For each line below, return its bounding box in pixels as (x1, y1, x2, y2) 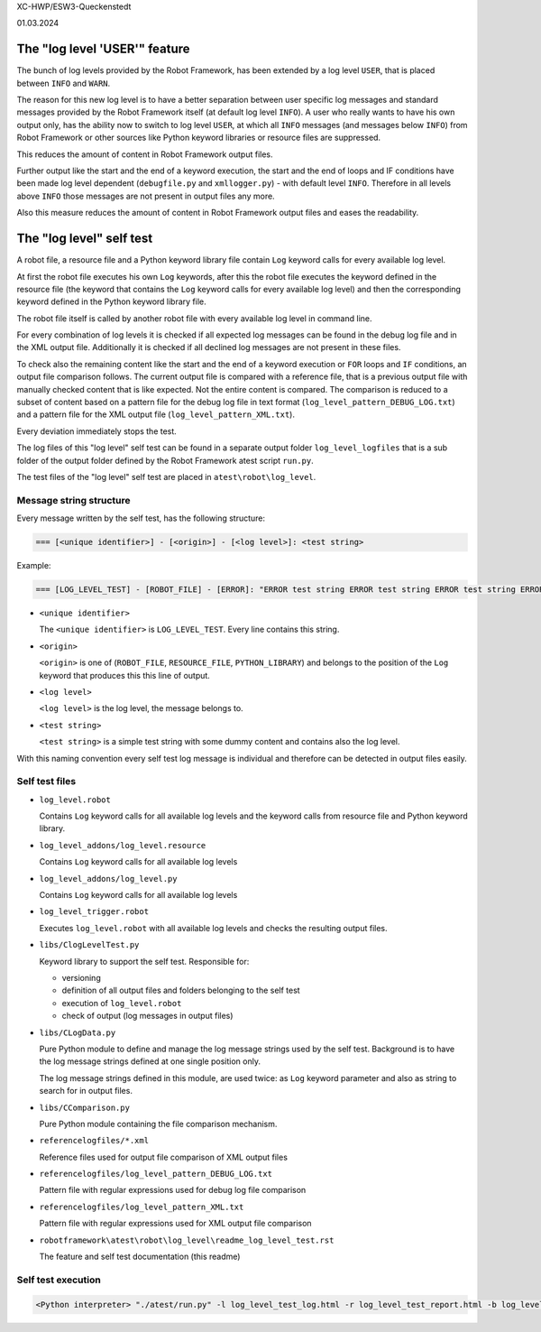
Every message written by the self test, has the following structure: (16, 513, 266, 523)
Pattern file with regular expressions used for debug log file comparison (39, 1185, 307, 1196)
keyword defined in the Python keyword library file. (16, 296, 206, 307)
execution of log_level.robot (61, 997, 182, 1008)
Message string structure (16, 494, 131, 506)
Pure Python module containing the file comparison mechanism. (39, 1118, 278, 1129)
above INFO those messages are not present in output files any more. (16, 190, 275, 201)
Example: (16, 560, 51, 571)
